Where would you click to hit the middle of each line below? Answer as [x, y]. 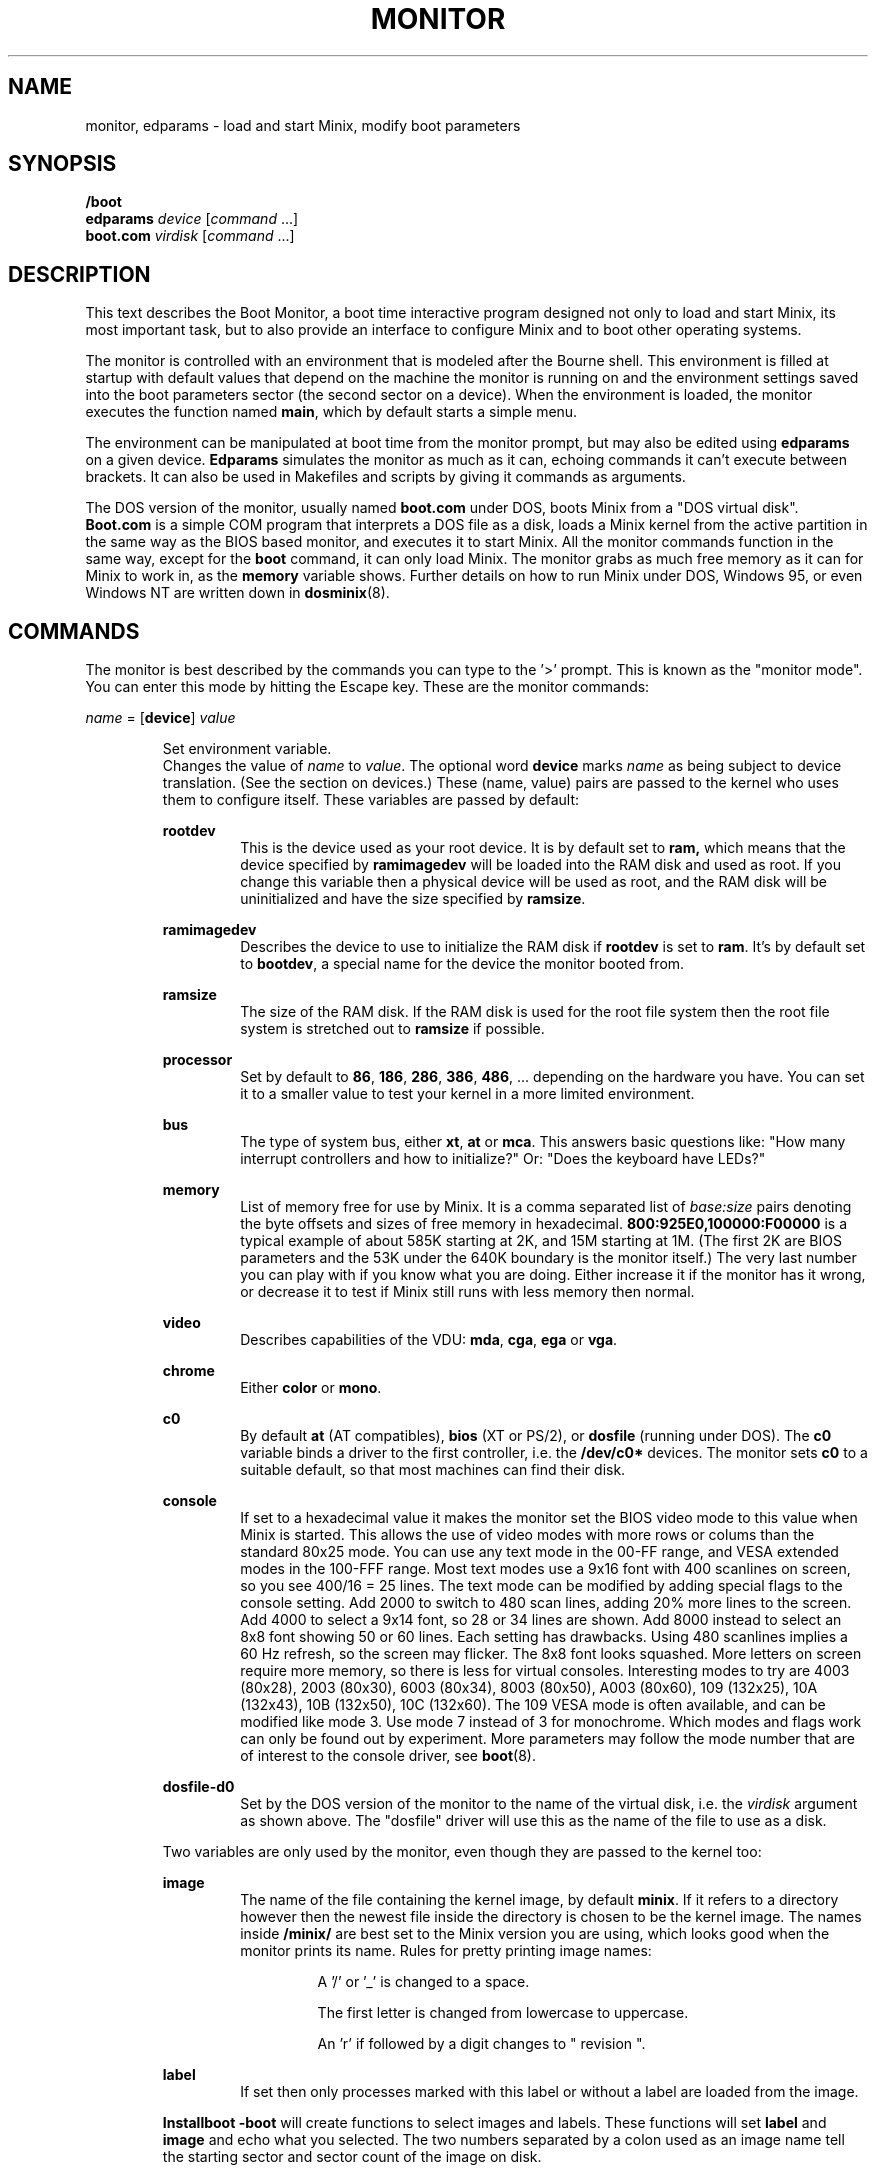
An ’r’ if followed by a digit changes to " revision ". [481, 2044]
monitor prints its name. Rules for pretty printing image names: [446, 1951]
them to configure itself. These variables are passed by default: [371, 800]
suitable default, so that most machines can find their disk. [433, 1470]
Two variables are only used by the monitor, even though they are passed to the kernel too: [462, 1852]
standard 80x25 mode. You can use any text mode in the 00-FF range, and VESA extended [539, 1552]
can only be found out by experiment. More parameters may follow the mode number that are [547, 1739]
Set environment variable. [247, 749]
